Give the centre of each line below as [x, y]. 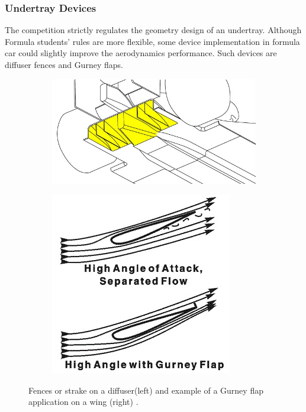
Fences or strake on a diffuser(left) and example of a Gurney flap [146, 390]
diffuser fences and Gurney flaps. [64, 64]
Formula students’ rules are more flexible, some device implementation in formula [152, 41]
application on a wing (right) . [83, 402]
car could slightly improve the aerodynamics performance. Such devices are [141, 53]
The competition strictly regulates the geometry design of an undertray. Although [153, 30]
